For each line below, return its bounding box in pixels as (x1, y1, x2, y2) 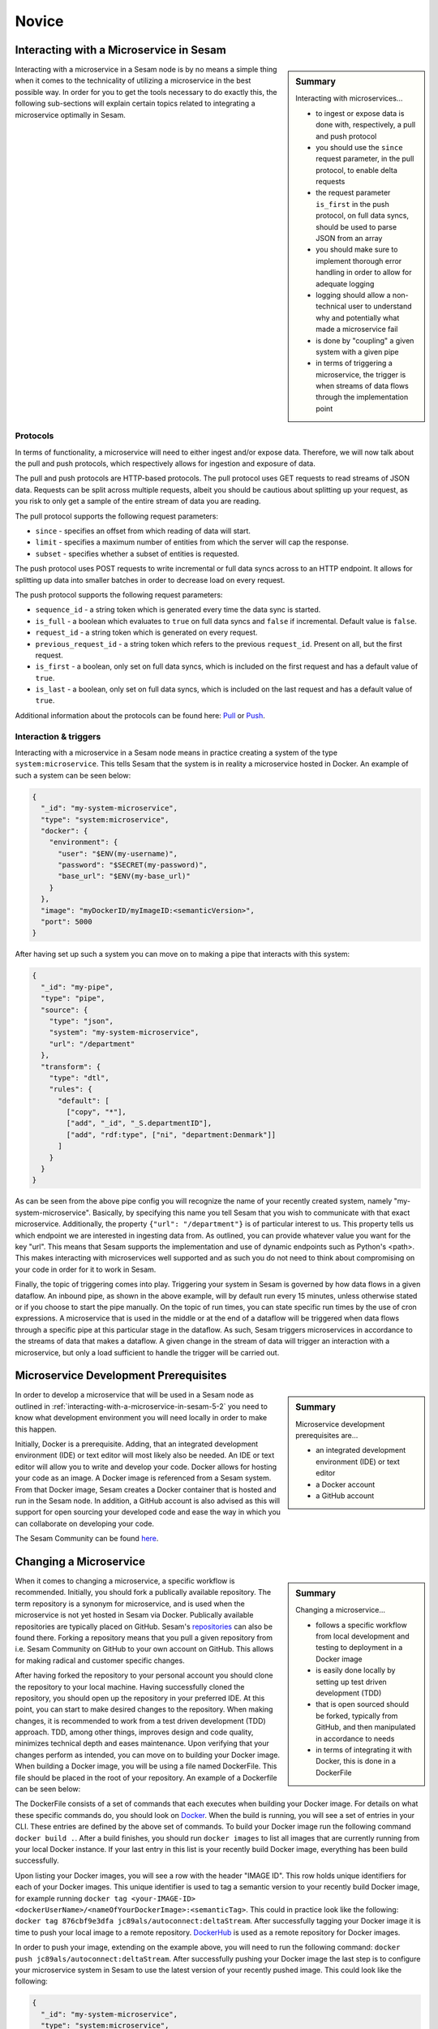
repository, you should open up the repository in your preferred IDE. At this (15, 1693, 265, 1703)
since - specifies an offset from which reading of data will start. (35, 526, 251, 536)
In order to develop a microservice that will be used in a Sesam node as (15, 1390, 255, 1400)
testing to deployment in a (316, 1643, 403, 1652)
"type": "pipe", (41, 994, 105, 1003)
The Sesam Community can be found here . (15, 1534, 159, 1544)
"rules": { (49, 1084, 92, 1094)
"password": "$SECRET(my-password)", (58, 860, 208, 870)
